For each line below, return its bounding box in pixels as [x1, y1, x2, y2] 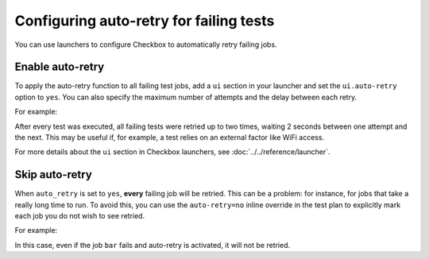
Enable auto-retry [14, 60, 105, 74]
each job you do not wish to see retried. [14, 211, 145, 221]
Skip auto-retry [14, 168, 93, 182]
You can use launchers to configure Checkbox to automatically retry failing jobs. [14, 40, 277, 49]
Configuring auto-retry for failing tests [14, 12, 275, 29]
